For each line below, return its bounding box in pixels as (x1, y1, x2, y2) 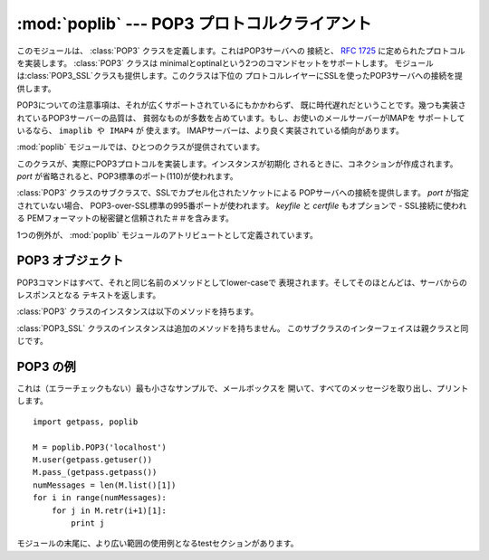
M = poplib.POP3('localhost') (33, 441, 168, 452)
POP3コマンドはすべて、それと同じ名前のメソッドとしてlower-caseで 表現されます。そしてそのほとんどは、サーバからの (16, 277, 468, 288)
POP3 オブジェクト (16, 253, 124, 269)
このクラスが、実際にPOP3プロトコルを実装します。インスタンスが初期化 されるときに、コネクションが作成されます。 (16, 158, 458, 169)
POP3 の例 (16, 358, 76, 375)
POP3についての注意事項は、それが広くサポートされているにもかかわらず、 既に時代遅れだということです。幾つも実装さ (16, 100, 466, 110)
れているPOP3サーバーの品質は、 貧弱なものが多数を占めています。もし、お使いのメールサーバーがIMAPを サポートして (16, 112, 465, 123)
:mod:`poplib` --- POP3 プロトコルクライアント (16, 14, 372, 33)
